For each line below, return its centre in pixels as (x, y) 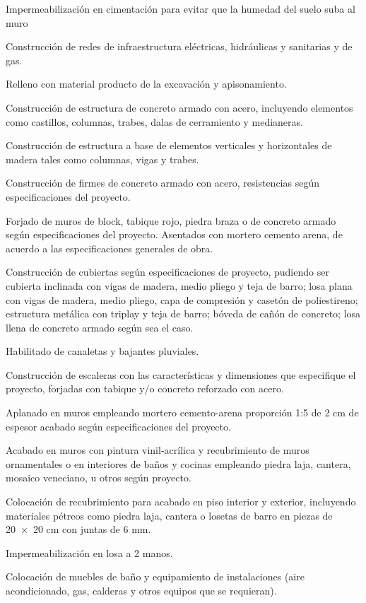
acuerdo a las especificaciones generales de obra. (110, 248)
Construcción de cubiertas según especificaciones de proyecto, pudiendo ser (167, 272)
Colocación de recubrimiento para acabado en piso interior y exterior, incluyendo (181, 502)
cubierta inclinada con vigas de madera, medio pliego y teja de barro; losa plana (179, 285)
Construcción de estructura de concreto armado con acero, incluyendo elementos (179, 107)
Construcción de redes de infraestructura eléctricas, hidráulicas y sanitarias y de (179, 46)
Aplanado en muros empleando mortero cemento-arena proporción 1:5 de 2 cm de (182, 412)
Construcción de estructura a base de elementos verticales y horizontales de (169, 145)
